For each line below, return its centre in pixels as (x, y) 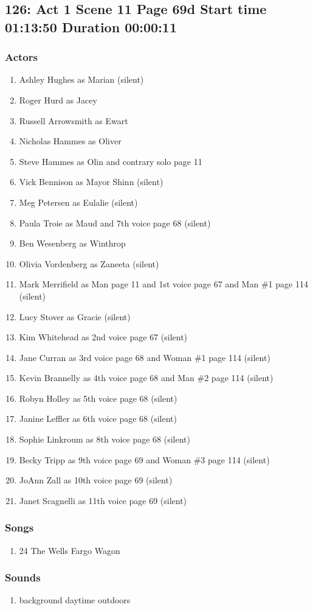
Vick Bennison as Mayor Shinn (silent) (91, 182)
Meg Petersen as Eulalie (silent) (78, 202)
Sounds (23, 577)
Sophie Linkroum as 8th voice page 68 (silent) (105, 439)
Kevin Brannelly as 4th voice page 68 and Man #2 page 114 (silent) (146, 378)
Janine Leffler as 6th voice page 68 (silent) (98, 419)
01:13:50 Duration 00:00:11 (91, 26)
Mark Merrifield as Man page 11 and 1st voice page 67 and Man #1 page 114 (163, 284)
